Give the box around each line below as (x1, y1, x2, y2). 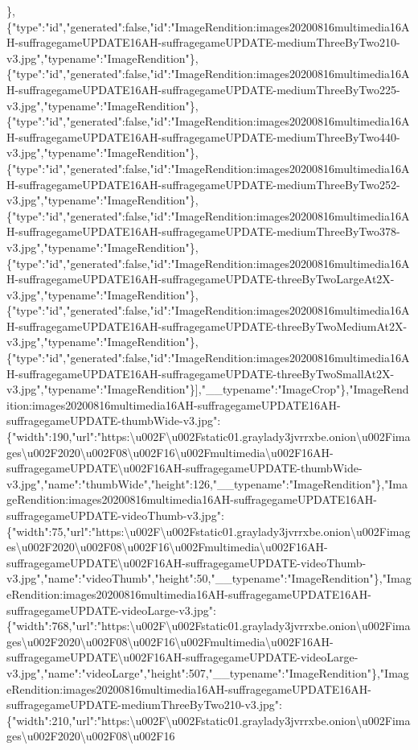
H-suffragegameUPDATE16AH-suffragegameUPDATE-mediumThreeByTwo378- (6, 223, 400, 240)
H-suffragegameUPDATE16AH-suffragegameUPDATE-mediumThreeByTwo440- (6, 128, 400, 145)
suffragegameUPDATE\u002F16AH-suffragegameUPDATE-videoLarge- (6, 649, 359, 666)
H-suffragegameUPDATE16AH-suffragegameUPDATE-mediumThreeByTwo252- (6, 175, 400, 192)
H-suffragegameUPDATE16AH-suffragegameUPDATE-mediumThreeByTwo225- (6, 80, 400, 97)
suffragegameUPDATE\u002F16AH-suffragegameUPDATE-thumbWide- (6, 459, 363, 476)
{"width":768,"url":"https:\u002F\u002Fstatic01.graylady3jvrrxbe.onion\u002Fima (6, 617, 411, 634)
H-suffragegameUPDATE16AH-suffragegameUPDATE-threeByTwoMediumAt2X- (6, 317, 408, 334)
